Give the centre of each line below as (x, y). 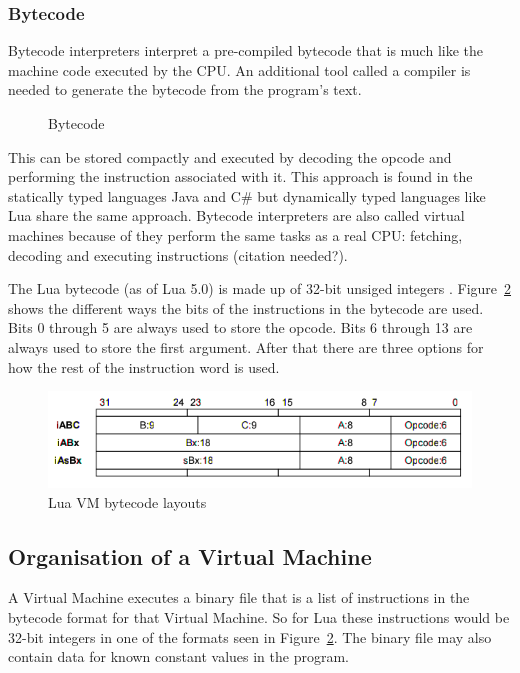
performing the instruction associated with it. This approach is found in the (240, 176)
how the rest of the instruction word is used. (144, 366)
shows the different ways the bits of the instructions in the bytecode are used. (246, 307)
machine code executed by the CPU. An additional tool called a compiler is (239, 69)
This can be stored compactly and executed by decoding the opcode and (230, 156)
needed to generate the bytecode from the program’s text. (185, 89)
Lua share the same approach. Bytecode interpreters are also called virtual (236, 215)
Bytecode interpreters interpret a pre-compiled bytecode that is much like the (245, 50)
